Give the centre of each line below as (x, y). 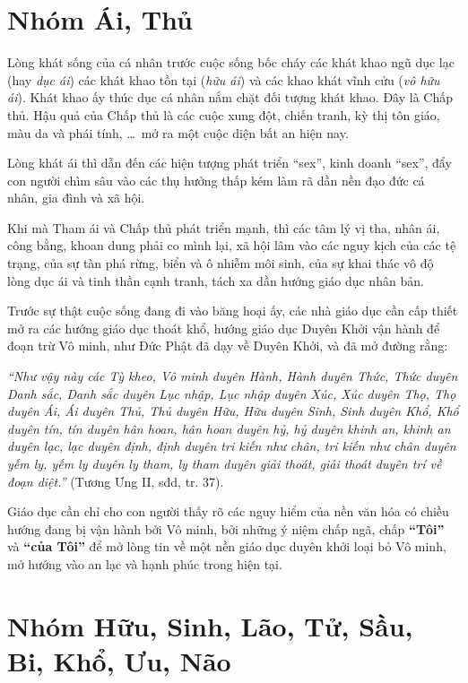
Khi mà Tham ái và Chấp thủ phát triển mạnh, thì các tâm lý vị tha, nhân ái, (224, 227)
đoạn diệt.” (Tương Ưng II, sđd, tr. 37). (116, 481)
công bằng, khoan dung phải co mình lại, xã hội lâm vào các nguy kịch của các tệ (232, 245)
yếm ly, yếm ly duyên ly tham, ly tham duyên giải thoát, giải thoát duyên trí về (225, 463)
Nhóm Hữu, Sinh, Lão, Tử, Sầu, (210, 625)
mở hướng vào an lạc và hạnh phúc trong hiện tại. (145, 563)
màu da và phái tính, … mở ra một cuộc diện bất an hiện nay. (178, 132)
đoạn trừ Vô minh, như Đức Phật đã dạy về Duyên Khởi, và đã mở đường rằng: (228, 346)
